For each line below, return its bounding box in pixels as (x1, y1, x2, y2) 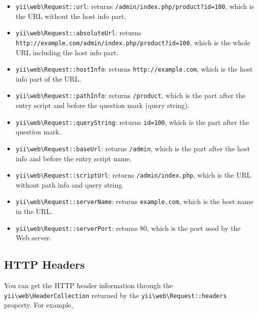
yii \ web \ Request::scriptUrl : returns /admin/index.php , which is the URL (15, 170, 251, 180)
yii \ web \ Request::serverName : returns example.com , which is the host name (15, 196, 254, 207)
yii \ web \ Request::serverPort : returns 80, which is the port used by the (15, 222, 241, 233)
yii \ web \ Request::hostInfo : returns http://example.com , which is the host (15, 64, 253, 74)
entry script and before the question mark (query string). (15, 100, 190, 110)
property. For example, (4, 300, 73, 310)
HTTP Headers (4, 257, 85, 272)
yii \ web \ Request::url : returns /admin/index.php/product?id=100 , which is (15, 1, 254, 11)
